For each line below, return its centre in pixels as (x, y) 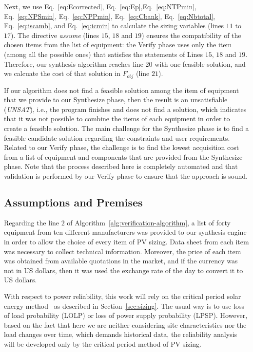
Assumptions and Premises (73, 202)
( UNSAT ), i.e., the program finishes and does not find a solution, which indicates (125, 109)
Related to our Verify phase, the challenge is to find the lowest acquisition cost (122, 147)
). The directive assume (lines (55, 35)
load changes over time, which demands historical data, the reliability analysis (121, 334)
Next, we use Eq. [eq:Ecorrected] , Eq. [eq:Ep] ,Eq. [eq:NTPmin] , (100, 6)
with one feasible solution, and (200, 64)
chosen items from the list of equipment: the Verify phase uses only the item (118, 45)
